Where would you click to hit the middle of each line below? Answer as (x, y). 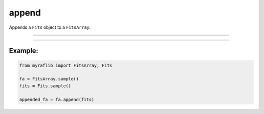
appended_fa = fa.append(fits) (57, 99)
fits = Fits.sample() (45, 86)
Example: (24, 51)
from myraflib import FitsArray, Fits (66, 65)
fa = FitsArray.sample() (49, 79)
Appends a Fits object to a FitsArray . (50, 27)
